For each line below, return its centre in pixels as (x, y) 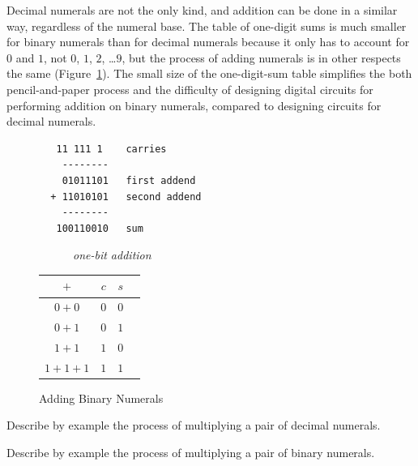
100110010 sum (100, 228)
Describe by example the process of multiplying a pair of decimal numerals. (194, 425)
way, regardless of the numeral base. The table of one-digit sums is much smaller (207, 26)
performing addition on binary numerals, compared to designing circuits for (194, 105)
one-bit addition (112, 255)
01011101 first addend (129, 180)
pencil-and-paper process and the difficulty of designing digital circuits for (190, 89)
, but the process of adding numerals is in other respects (261, 57)
